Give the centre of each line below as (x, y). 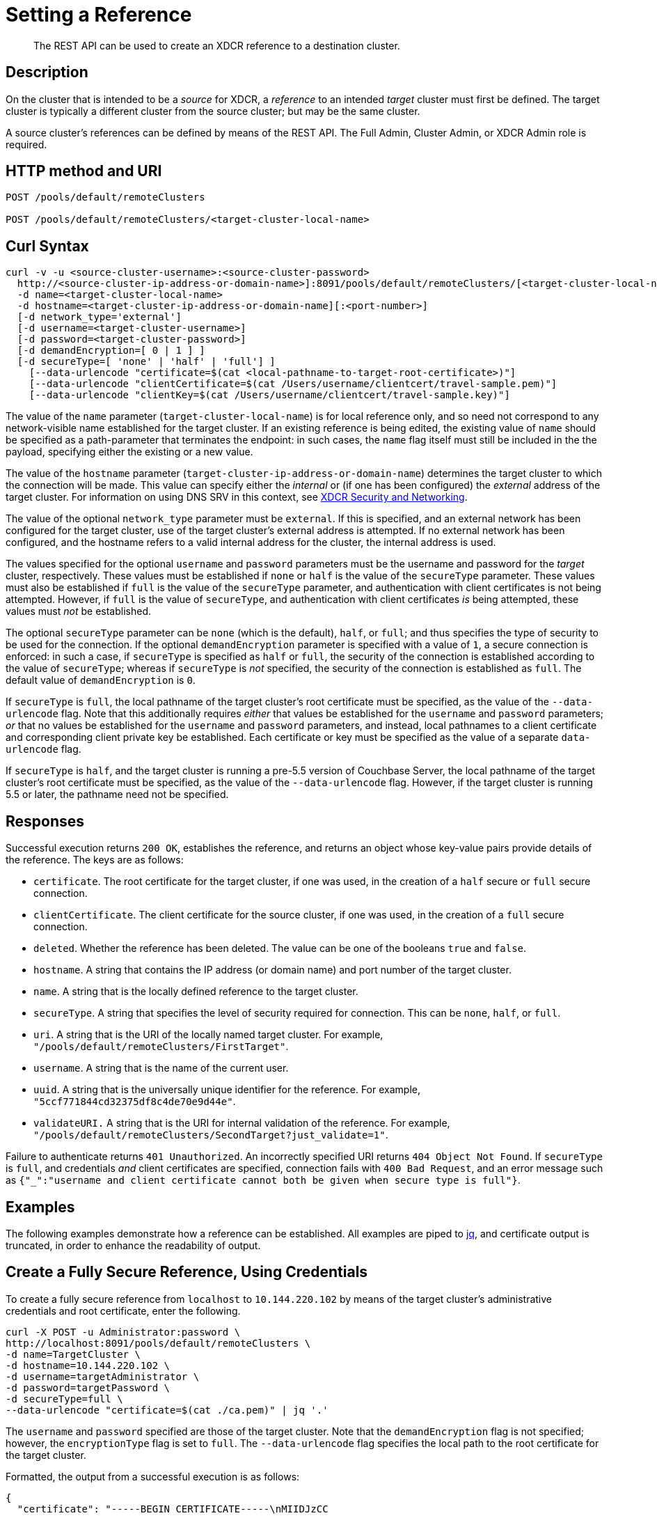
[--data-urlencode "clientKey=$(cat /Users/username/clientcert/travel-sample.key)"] (269, 395)
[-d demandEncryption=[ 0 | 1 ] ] (111, 351)
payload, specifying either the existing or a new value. (129, 452)
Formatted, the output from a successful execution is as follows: (153, 1476)
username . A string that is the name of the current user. (161, 1068)
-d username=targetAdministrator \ (103, 1376)
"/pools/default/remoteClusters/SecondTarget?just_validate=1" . (211, 1135)
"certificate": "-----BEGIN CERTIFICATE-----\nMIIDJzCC (173, 1509)
